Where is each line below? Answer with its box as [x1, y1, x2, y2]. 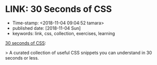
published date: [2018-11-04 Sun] [12, 25, 81, 31]
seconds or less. [5, 55, 39, 61]
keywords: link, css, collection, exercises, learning [12, 30, 115, 36]
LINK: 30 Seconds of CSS [5, 3, 112, 15]
